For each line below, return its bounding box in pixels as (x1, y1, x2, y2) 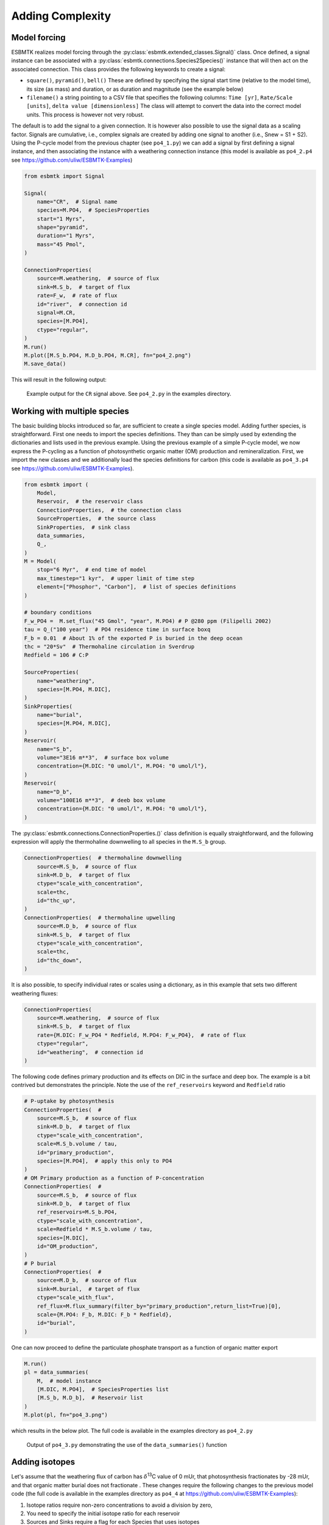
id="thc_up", (37, 897, 76, 904)
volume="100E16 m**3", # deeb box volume (37, 797, 166, 803)
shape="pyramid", (37, 224, 89, 231)
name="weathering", (37, 677, 96, 684)
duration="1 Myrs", (37, 232, 96, 239)
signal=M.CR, (37, 309, 76, 316)
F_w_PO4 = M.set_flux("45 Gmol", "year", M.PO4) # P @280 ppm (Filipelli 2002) (24, 617, 272, 625)
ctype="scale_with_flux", (37, 1294, 115, 1301)
